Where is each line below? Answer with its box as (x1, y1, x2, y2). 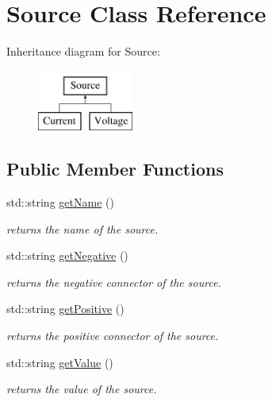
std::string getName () (6, 194, 114, 211)
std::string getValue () (6, 354, 113, 370)
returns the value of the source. (6, 381, 157, 397)
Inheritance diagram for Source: (6, 43, 160, 60)
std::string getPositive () (6, 300, 125, 317)
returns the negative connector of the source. (6, 273, 221, 290)
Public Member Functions (6, 157, 224, 181)
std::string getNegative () (6, 247, 128, 264)
